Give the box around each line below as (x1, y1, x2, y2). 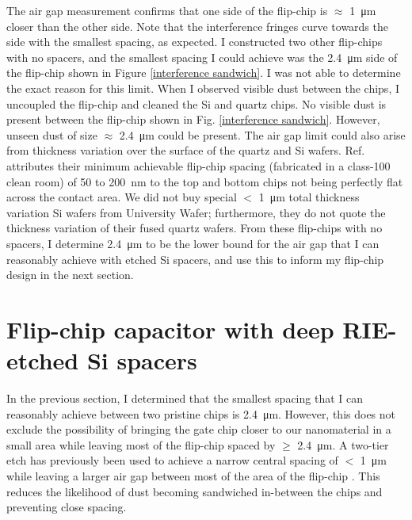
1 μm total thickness (258, 189, 360, 205)
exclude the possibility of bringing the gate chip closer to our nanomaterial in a (6, 421, 391, 438)
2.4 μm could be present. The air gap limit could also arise (119, 126, 406, 143)
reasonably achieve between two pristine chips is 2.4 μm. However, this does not (6, 405, 396, 422)
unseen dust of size (6, 126, 97, 143)
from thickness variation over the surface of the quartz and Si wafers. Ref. (6, 142, 365, 159)
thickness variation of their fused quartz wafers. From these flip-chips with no (6, 220, 383, 236)
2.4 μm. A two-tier (297, 436, 389, 453)
